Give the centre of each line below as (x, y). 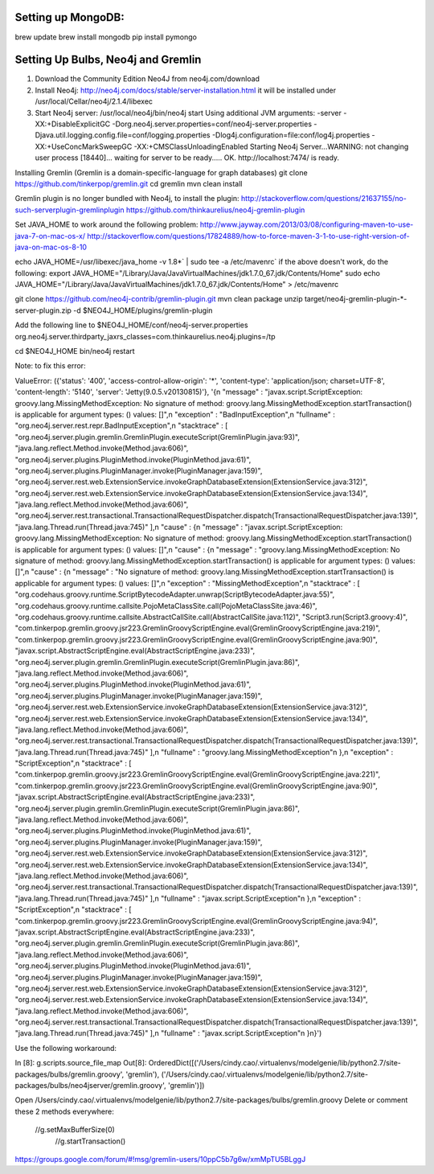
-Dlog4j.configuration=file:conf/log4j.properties (291, 135)
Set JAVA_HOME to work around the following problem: (106, 224)
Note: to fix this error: (50, 366)
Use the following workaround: (66, 1048)
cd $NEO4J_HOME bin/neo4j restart (75, 351)
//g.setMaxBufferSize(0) (75, 1130)
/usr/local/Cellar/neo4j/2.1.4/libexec (94, 101)
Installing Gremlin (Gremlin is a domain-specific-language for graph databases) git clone (162, 172)
